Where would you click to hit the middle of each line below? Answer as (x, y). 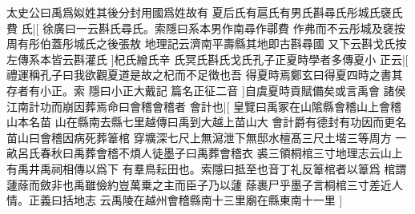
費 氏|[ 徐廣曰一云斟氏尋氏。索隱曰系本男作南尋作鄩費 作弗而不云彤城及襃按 (206, 28)
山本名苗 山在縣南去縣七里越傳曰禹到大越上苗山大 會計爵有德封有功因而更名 (207, 122)
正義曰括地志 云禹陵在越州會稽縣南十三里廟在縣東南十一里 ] (185, 200)
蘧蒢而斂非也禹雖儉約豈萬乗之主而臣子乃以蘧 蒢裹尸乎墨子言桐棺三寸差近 (199, 184)
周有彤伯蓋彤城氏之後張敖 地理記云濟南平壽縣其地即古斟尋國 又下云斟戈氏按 (207, 44)
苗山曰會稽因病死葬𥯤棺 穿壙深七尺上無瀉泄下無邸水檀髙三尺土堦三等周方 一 (207, 137)
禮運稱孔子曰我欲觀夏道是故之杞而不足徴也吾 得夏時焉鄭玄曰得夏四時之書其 (205, 75)
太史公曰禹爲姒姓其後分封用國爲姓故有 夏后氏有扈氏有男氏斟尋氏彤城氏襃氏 (205, 12)
